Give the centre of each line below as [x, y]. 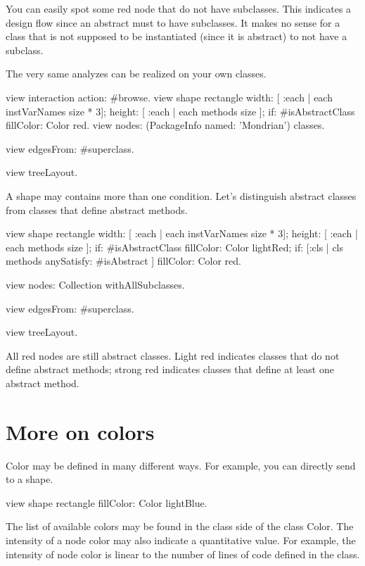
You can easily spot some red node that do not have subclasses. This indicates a [179, 8]
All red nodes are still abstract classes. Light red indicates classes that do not [173, 355]
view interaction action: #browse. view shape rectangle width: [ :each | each [169, 97]
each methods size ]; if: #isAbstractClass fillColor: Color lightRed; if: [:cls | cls [175, 247]
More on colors [80, 431]
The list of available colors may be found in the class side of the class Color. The [180, 526]
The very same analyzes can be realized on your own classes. [136, 74]
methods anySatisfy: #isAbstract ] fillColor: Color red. [123, 261]
